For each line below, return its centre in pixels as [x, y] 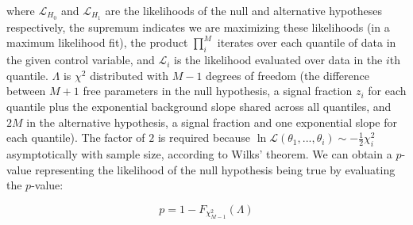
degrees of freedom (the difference [288, 75]
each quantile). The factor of [76, 137]
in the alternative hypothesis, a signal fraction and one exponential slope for [212, 122]
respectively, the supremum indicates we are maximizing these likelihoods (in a [198, 27]
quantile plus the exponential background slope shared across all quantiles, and [199, 107]
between [26, 91]
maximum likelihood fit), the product [97, 42]
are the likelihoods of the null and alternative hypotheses [243, 10]
